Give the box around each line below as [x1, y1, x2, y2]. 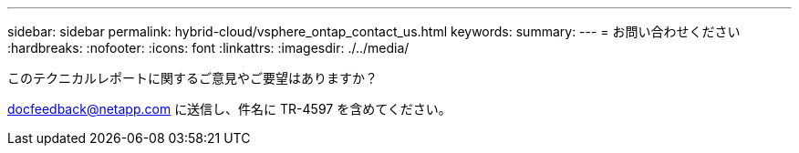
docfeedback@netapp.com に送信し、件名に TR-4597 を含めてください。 [7, 101, 451, 117]
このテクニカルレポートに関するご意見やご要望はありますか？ [7, 70, 378, 86]
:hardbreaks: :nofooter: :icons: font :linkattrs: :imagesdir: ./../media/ [7, 40, 410, 56]
